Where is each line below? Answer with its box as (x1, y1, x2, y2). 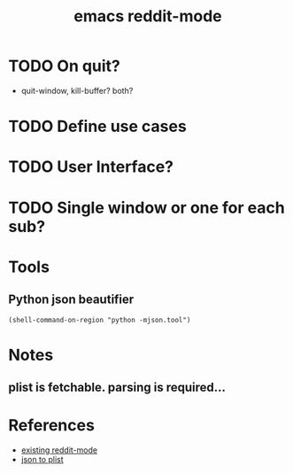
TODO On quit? (8, 56, 121, 76)
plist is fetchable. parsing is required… (8, 380, 227, 395)
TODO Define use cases (8, 117, 187, 136)
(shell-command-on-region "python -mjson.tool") (8, 315, 191, 324)
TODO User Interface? (8, 157, 174, 177)
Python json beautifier (8, 292, 135, 307)
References (8, 415, 95, 436)
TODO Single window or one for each (8, 198, 285, 218)
